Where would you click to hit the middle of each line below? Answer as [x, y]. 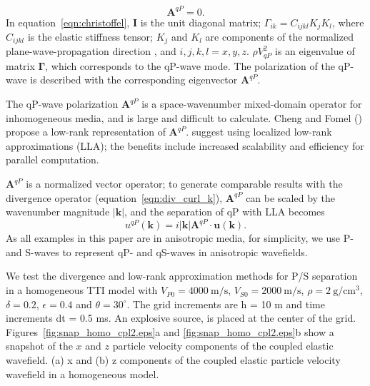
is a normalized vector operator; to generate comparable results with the [184, 184]
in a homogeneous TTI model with [82, 290]
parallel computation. [52, 159]
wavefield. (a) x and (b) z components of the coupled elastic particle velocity [173, 360]
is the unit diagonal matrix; [201, 22]
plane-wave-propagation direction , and [91, 51]
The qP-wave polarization [62, 104]
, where [348, 22]
